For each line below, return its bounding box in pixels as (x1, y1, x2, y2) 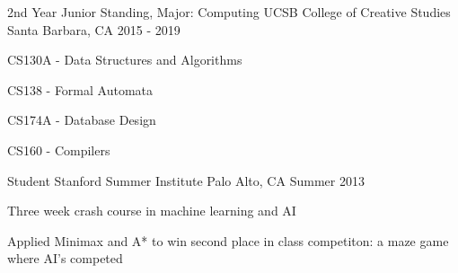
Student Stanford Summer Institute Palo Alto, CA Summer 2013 (7, 171, 365, 189)
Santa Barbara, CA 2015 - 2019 (7, 20, 181, 39)
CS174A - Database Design (7, 110, 156, 129)
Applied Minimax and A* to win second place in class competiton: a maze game (7, 231, 449, 250)
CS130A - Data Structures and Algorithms (7, 50, 242, 69)
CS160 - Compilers (7, 140, 110, 159)
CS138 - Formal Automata (7, 80, 154, 99)
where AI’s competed (7, 249, 123, 268)
